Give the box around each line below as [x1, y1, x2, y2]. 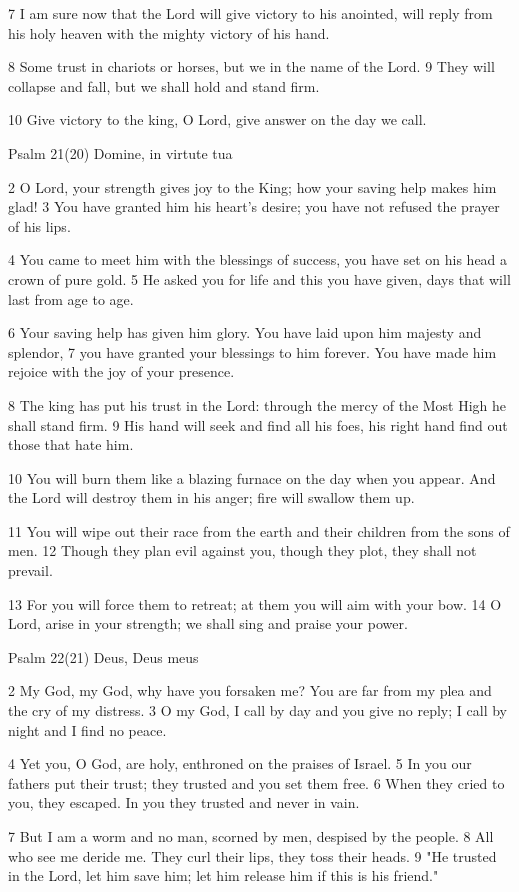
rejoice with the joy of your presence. [8, 361, 235, 382]
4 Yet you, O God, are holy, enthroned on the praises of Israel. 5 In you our [8, 753, 472, 774]
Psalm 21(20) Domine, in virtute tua [8, 142, 233, 163]
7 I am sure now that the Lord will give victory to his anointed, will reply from [8, 3, 493, 23]
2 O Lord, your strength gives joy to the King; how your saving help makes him [8, 176, 497, 197]
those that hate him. [8, 434, 134, 455]
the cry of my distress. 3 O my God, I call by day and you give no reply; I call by [8, 700, 507, 721]
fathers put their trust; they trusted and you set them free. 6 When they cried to [8, 772, 505, 793]
